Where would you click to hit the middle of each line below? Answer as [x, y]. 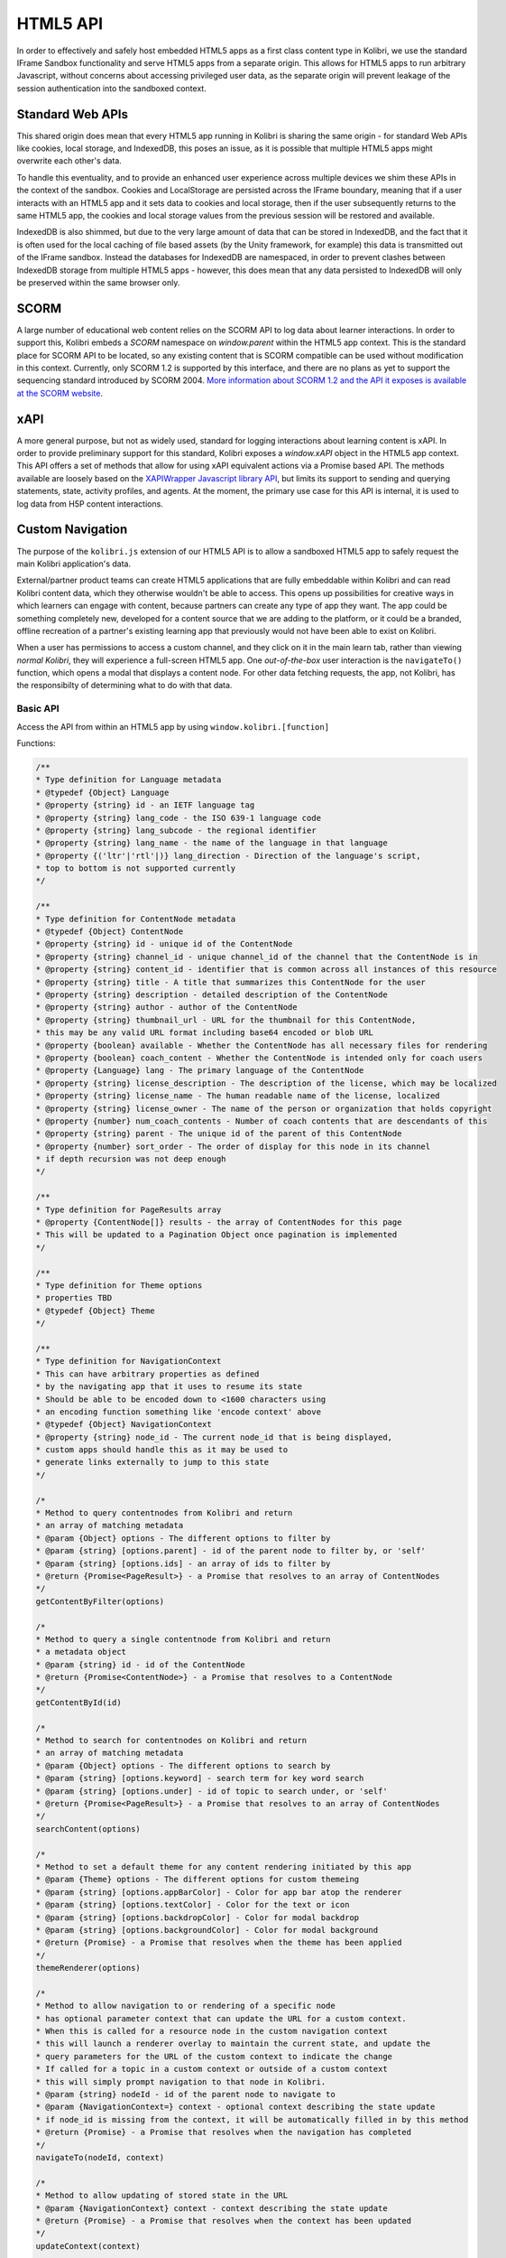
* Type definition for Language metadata [129, 780]
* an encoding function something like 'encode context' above [179, 1412]
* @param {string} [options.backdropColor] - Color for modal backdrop [198, 1917]
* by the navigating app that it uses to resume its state [169, 1387]
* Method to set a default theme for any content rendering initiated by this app [224, 1866]
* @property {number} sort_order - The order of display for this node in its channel [233, 1146]
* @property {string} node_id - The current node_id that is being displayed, [214, 1437]
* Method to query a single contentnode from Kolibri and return [183, 1639]
